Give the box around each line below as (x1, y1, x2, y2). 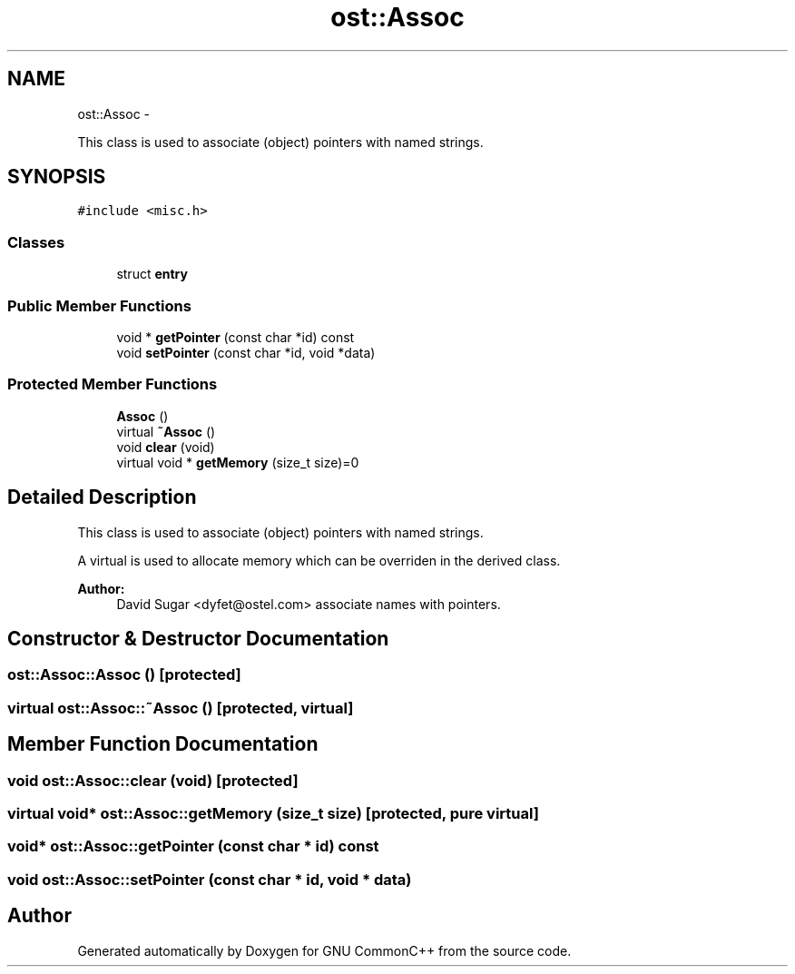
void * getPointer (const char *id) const (116, 329, 355, 345)
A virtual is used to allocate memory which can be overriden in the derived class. (77, 552, 561, 568)
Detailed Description (7, 486, 197, 509)
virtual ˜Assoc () (116, 423, 216, 439)
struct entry (116, 266, 188, 282)
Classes (7, 232, 65, 251)
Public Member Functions (7, 296, 191, 315)
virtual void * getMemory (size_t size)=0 (116, 454, 359, 470)
